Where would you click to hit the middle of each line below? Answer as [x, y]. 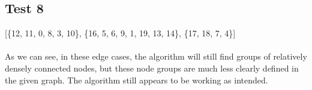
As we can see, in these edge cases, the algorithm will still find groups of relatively [156, 56]
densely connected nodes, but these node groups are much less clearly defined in [152, 68]
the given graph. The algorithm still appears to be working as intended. [136, 80]
